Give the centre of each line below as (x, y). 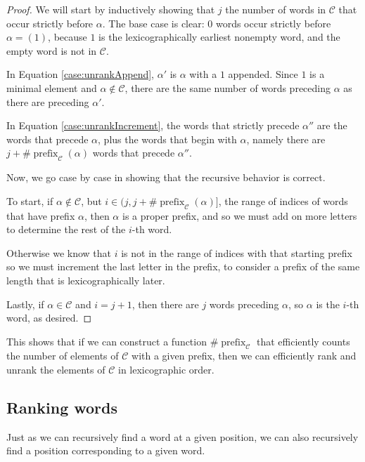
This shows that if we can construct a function (107, 341)
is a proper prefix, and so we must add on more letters (239, 215)
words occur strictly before (273, 23)
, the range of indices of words (283, 200)
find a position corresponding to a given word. (106, 450)
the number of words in (276, 9)
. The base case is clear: (153, 23)
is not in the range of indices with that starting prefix (237, 252)
